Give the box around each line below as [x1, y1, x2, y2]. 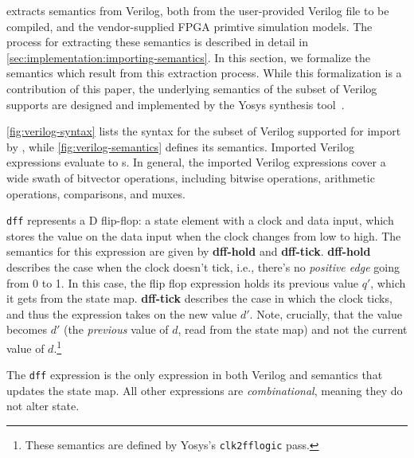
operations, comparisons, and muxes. [6, 185, 186, 202]
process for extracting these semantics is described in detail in [6, 33, 309, 50]
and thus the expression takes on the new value [6, 305, 237, 322]
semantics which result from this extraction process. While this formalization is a [6, 65, 402, 81]
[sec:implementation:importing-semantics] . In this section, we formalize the [6, 49, 371, 65]
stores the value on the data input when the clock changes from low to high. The [6, 227, 401, 244]
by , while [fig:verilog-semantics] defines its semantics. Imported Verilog [6, 138, 354, 155]
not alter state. [6, 397, 80, 414]
